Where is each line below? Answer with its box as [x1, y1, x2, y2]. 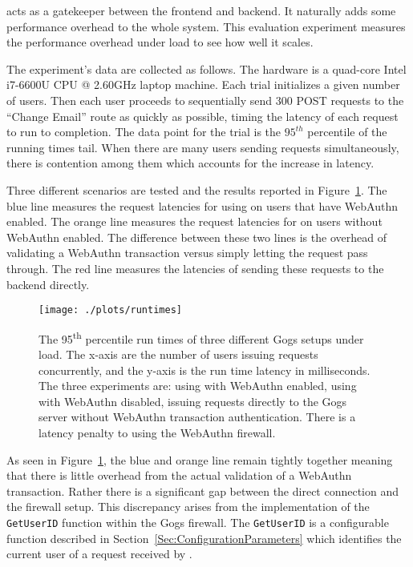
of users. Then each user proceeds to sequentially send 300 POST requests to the [6, 91, 404, 108]
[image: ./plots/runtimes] [38, 304, 182, 316]
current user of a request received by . [6, 545, 192, 562]
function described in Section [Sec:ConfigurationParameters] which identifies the [6, 529, 402, 546]
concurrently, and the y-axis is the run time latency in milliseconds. [38, 361, 370, 378]
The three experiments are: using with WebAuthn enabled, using [38, 377, 357, 394]
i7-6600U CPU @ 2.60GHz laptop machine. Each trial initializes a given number [6, 76, 400, 93]
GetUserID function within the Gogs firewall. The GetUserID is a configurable [6, 513, 389, 530]
